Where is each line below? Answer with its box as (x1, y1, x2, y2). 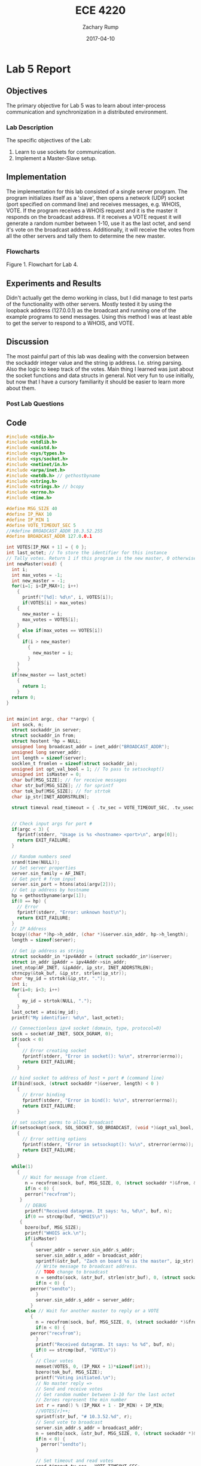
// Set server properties (11, 865, 77, 871)
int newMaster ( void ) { (6, 560, 63, 567)
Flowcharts (6, 247, 40, 255)
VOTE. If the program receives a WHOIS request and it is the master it (6, 207, 178, 214)
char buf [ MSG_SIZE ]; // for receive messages (11, 777, 127, 784)
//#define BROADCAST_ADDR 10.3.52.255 (6, 528, 103, 534)
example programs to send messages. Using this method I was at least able (6, 313, 193, 320)
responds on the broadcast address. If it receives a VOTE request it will (6, 213, 181, 220)
